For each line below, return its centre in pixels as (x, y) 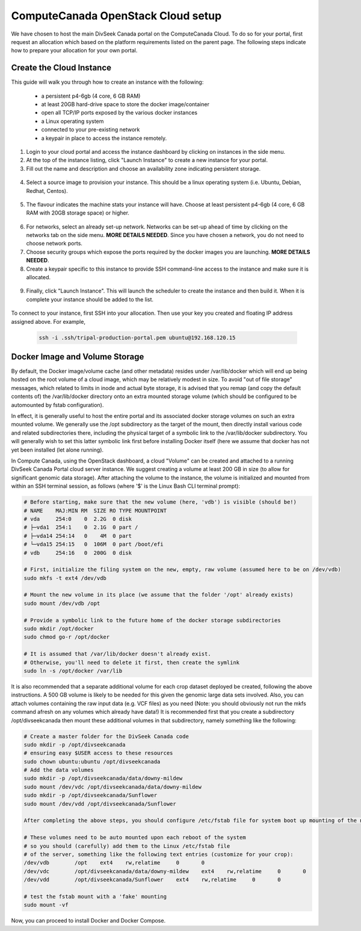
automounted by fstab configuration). (57, 405)
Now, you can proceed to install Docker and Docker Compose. (88, 921)
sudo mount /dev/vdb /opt (62, 603)
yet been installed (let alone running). (57, 450)
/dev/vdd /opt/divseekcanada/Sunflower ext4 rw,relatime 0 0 (152, 880)
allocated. (39, 277)
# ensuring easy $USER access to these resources (98, 753)
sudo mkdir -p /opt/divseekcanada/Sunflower (91, 795)
